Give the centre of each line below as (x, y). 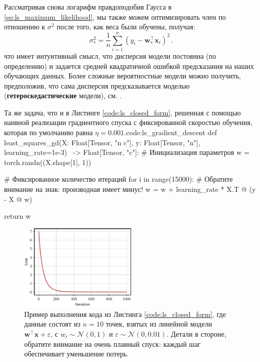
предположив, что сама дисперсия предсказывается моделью (97, 85)
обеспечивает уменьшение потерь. (76, 354)
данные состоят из (53, 324)
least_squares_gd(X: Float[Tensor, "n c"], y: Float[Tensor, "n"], (102, 142)
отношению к (25, 27)
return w (17, 216)
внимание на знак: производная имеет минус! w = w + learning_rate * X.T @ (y (130, 189)
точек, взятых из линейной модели (159, 324)
